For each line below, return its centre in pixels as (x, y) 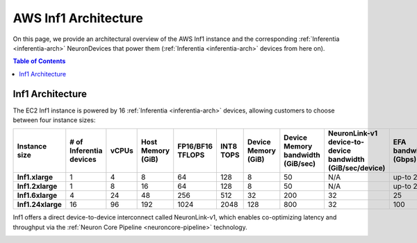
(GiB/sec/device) (357, 168)
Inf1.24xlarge (40, 205)
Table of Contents (39, 61)
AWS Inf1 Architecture (78, 18)
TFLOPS (191, 155)
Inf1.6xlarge (37, 196)
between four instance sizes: (54, 120)
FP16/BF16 (195, 146)
